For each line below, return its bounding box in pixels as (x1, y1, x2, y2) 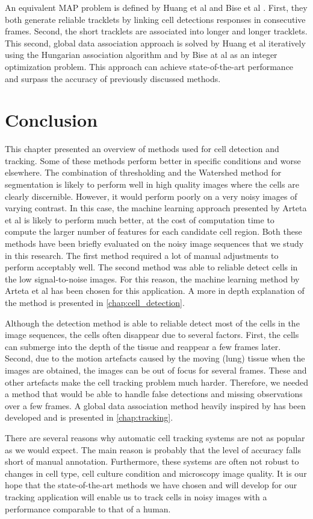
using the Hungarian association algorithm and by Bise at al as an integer (5, 48, 277, 61)
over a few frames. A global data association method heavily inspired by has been (5, 399, 306, 412)
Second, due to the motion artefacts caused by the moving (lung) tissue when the (5, 352, 305, 365)
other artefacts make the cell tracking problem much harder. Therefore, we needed (5, 375, 308, 388)
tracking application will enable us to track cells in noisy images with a (5, 490, 267, 503)
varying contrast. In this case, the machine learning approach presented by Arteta (5, 202, 307, 214)
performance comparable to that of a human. (5, 502, 171, 515)
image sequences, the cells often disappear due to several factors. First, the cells (5, 328, 299, 341)
